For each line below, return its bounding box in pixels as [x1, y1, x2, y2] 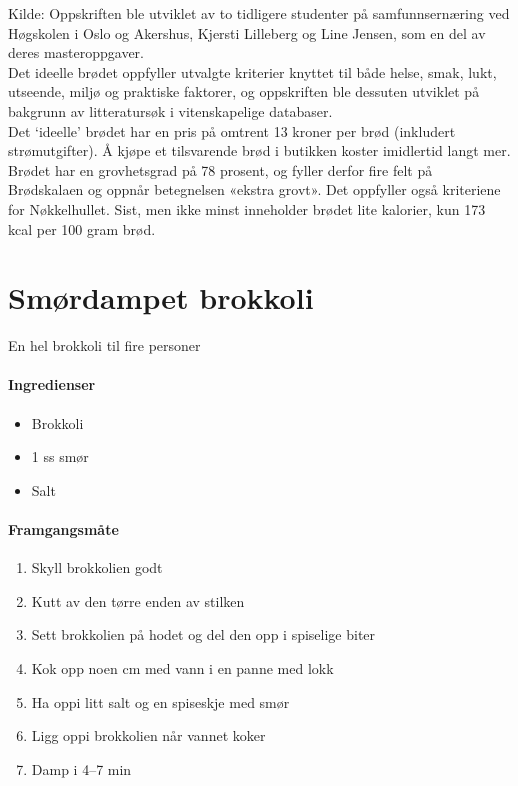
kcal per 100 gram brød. [8, 218, 156, 239]
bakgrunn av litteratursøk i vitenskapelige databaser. [8, 100, 333, 121]
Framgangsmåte [8, 519, 119, 540]
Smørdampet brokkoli [8, 277, 314, 318]
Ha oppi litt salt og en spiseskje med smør [31, 691, 290, 712]
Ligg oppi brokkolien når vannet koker [31, 725, 266, 746]
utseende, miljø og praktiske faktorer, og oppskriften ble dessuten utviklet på [8, 81, 480, 102]
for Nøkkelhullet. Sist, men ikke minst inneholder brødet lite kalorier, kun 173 [8, 198, 486, 219]
